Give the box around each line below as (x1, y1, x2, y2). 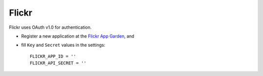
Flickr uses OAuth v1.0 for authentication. (9, 24, 92, 30)
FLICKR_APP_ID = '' (30, 54, 76, 59)
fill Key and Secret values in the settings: (21, 42, 106, 48)
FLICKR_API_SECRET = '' (30, 60, 87, 66)
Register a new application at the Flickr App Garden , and (21, 33, 134, 39)
